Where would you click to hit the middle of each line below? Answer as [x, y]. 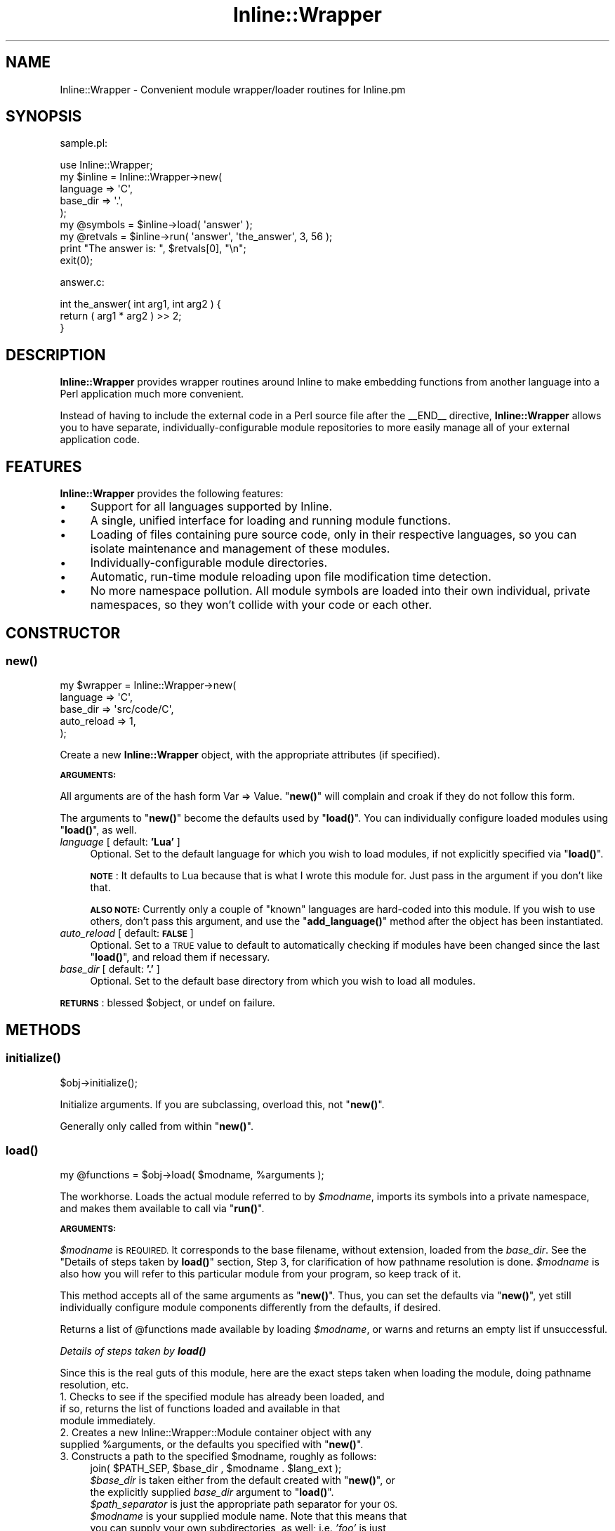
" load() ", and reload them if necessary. [180, 957]
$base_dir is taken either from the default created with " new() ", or [243, 1480]
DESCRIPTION [56, 355]
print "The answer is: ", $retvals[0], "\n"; [153, 249]
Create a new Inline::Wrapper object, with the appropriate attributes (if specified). [250, 755]
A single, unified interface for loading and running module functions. [271, 521]
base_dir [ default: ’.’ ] [110, 969]
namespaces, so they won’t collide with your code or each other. [261, 605]
